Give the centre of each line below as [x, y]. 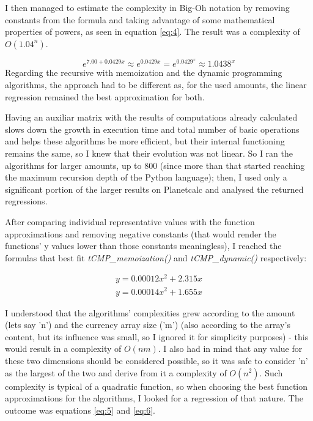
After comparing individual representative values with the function [130, 221]
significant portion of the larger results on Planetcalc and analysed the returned [154, 189]
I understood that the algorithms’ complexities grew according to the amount [150, 312]
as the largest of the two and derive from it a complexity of [116, 372]
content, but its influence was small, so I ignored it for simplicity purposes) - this [157, 336]
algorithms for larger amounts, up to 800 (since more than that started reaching [155, 165]
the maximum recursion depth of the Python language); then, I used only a [146, 177]
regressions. [26, 201]
